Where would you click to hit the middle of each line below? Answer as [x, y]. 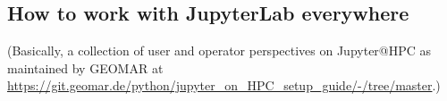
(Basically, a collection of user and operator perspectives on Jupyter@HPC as [219, 50]
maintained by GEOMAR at [85, 67]
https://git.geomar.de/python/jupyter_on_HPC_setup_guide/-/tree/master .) [224, 85]
